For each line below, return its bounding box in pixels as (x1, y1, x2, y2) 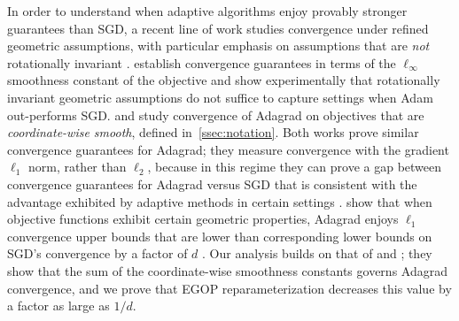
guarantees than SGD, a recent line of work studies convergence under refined (7, 19, 429, 37)
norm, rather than (27, 157, 127, 176)
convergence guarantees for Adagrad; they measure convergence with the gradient (7, 140, 449, 158)
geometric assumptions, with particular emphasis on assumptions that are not (7, 36, 430, 55)
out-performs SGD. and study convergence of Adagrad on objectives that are (7, 105, 424, 124)
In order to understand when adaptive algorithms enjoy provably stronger (7, 2, 408, 19)
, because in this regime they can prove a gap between (147, 157, 442, 176)
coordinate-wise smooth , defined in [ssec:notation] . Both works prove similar (7, 123, 419, 141)
